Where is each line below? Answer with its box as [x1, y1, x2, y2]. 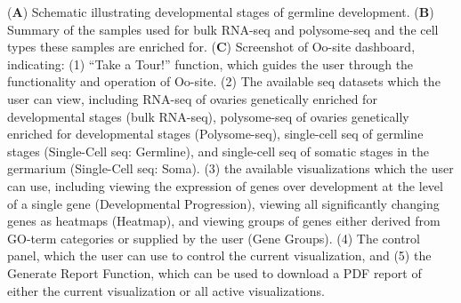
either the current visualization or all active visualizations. [7, 281, 326, 299]
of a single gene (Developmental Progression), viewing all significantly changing [7, 194, 440, 212]
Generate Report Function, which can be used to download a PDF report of [7, 263, 422, 282]
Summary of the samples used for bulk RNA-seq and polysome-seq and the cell [7, 20, 439, 38]
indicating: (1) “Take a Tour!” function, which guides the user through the [7, 54, 414, 73]
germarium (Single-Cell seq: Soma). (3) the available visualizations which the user [7, 159, 454, 178]
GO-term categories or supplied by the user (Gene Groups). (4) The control [7, 228, 420, 247]
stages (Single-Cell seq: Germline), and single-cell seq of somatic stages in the [7, 141, 429, 160]
